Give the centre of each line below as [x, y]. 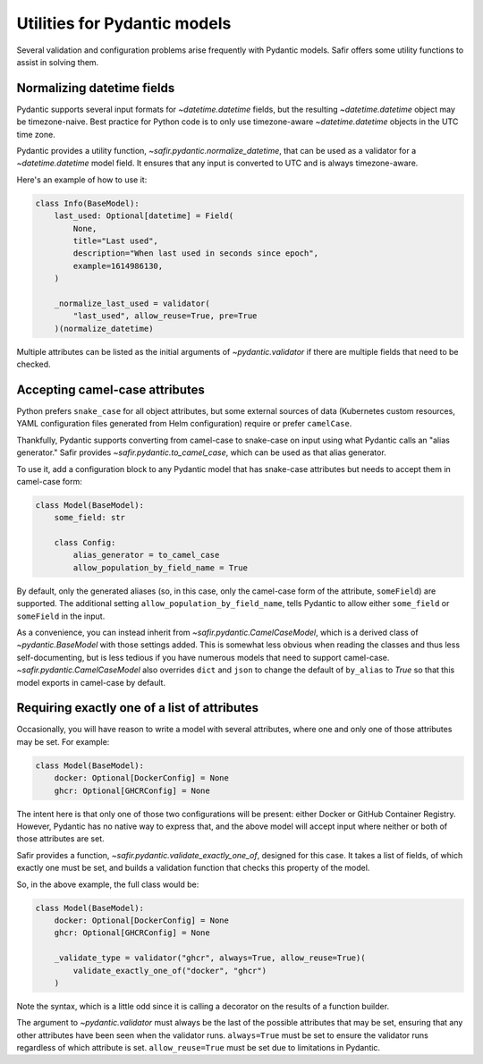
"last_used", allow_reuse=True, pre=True [165, 316]
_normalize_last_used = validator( [132, 303]
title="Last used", [115, 241]
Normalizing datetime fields [96, 88]
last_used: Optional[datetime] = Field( [144, 216]
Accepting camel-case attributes [111, 389]
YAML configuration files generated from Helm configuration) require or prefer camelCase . [184, 424]
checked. [34, 364]
